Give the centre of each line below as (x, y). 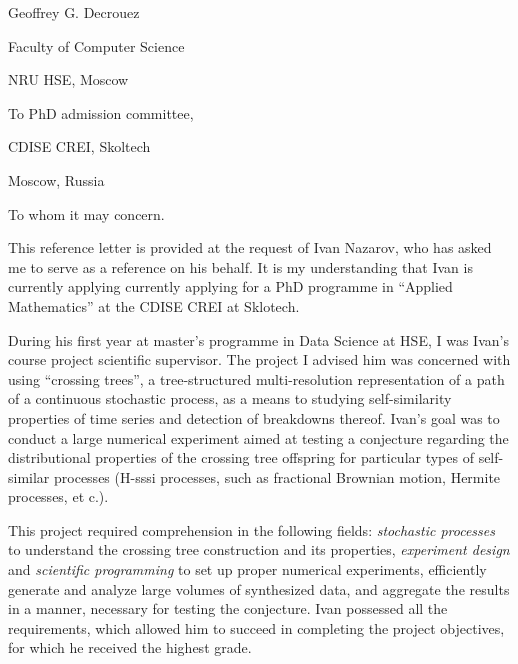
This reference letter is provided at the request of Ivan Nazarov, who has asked (250, 247)
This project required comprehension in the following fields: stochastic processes (251, 529)
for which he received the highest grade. (130, 647)
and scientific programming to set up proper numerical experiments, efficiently (247, 569)
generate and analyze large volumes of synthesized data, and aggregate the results (259, 588)
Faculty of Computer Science (96, 45)
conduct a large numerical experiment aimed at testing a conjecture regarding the (258, 437)
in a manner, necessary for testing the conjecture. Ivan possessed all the (228, 608)
